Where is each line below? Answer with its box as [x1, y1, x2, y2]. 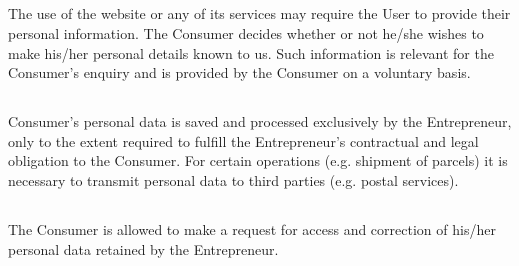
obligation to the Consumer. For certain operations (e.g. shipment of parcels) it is [8, 150, 508, 171]
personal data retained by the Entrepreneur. [8, 238, 279, 259]
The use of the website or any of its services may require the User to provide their [8, 3, 511, 24]
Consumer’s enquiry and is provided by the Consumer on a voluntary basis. [8, 62, 471, 83]
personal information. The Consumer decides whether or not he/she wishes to [8, 22, 484, 43]
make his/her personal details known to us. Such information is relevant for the [8, 42, 494, 63]
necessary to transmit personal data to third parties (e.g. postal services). [8, 169, 459, 190]
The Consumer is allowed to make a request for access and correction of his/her [8, 218, 496, 239]
